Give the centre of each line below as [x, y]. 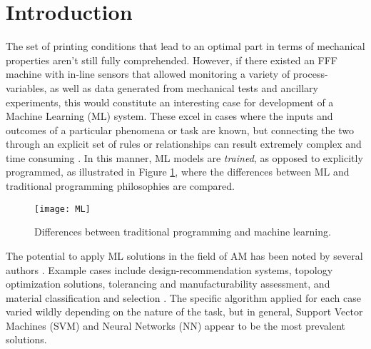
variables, [26, 87]
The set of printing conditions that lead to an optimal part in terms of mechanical [185, 46]
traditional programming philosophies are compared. [120, 186]
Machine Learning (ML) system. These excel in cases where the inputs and [169, 116]
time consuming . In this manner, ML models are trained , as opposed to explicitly [184, 157]
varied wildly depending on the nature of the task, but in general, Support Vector [184, 312]
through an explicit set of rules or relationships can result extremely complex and [184, 144]
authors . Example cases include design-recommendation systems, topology [169, 269]
